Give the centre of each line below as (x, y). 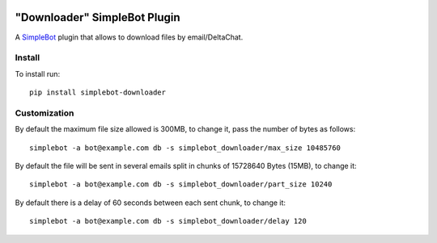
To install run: (38, 73)
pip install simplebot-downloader (98, 92)
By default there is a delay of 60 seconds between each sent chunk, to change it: (151, 203)
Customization (45, 113)
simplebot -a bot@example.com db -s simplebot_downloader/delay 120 (168, 221)
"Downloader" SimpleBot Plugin (98, 17)
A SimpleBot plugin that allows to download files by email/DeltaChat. (129, 37)
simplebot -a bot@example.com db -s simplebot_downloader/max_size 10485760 (185, 148)
